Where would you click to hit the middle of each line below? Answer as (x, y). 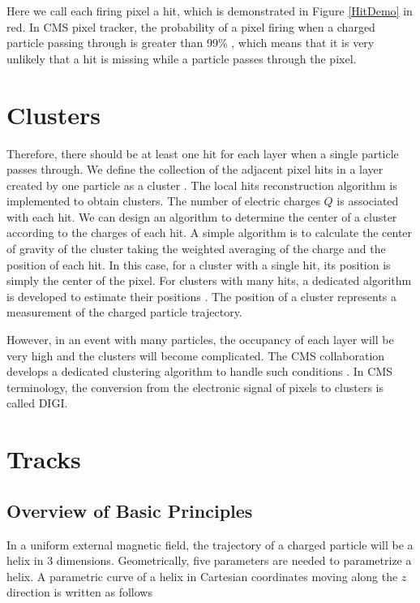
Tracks (44, 459)
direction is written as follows (79, 592)
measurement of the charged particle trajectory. (124, 312)
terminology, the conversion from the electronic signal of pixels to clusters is (195, 387)
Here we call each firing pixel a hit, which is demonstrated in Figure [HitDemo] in (210, 11)
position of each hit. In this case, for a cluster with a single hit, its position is (199, 264)
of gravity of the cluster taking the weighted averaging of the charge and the (196, 249)
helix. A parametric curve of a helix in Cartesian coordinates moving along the (202, 576)
